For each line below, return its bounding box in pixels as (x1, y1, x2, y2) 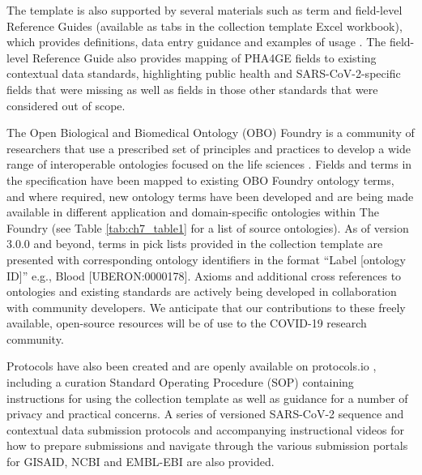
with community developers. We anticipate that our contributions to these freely (6, 298, 406, 315)
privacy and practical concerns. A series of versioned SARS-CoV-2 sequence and (6, 405, 404, 422)
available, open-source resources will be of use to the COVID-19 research (6, 315, 367, 332)
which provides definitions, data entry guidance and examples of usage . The (6, 33, 386, 50)
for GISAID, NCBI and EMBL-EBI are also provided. (6, 453, 275, 470)
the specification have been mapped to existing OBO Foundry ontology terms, (6, 171, 394, 188)
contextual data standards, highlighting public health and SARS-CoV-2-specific (6, 65, 401, 82)
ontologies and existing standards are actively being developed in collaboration (6, 283, 397, 300)
